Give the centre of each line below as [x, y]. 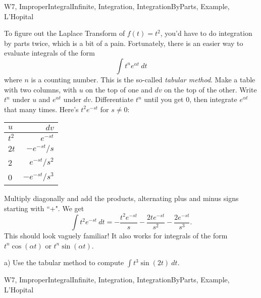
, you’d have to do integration [206, 33]
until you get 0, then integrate [191, 99]
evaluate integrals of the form [49, 53]
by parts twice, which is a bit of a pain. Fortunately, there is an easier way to [124, 43]
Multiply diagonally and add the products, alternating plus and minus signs [121, 198]
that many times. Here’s [41, 109]
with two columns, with [40, 89]
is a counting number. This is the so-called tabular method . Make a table [143, 79]
